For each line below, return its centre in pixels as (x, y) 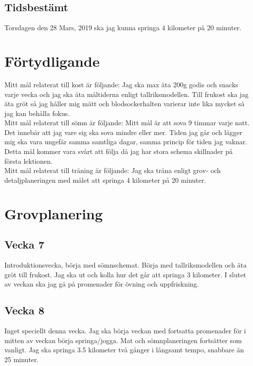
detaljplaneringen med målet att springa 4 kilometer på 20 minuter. (105, 180)
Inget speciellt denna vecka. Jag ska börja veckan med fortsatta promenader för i (125, 331)
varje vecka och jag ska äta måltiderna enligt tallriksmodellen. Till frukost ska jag (126, 94)
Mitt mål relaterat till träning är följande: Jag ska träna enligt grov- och (113, 170)
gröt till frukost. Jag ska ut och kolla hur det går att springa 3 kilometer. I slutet (125, 274)
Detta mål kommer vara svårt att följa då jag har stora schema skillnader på (118, 151)
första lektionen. (28, 161)
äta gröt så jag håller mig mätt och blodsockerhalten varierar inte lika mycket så (125, 104)
